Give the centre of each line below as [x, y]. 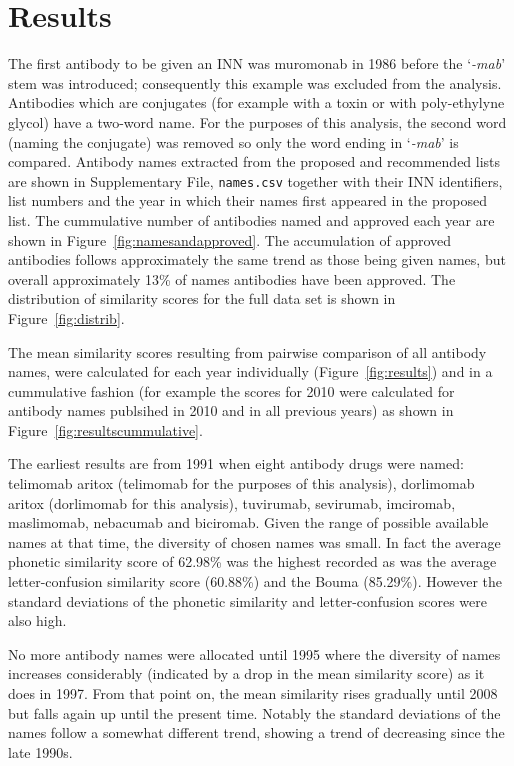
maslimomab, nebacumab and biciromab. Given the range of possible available [248, 522]
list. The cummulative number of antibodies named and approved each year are [251, 219]
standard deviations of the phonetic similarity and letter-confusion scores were [247, 600]
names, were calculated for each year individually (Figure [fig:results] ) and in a [250, 371]
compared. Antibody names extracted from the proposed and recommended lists [254, 161]
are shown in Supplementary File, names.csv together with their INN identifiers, [255, 180]
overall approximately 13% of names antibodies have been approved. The [232, 278]
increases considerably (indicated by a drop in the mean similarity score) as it [246, 673]
